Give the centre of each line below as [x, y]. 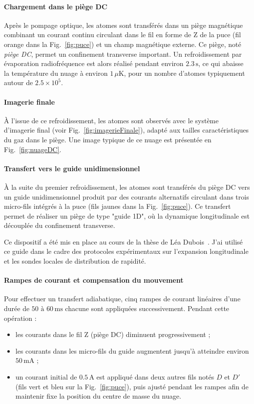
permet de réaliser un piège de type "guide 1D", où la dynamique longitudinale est [127, 215]
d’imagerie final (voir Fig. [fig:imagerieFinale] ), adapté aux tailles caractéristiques [126, 130]
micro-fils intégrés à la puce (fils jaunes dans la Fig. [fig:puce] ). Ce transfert [117, 206]
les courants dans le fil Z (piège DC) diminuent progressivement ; [113, 334]
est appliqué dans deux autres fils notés [155, 377]
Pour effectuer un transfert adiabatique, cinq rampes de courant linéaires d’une [122, 299]
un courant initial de [46, 377]
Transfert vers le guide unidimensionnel [72, 168]
